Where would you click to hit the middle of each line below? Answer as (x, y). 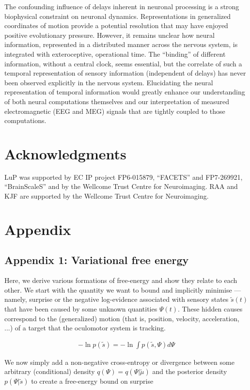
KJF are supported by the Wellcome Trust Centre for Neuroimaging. (107, 196)
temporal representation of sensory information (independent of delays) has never (125, 73)
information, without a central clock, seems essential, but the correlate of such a (123, 63)
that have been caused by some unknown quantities (81, 308)
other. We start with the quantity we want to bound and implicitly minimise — (123, 289)
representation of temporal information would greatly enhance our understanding (125, 92)
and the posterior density (190, 371)
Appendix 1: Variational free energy (97, 260)
